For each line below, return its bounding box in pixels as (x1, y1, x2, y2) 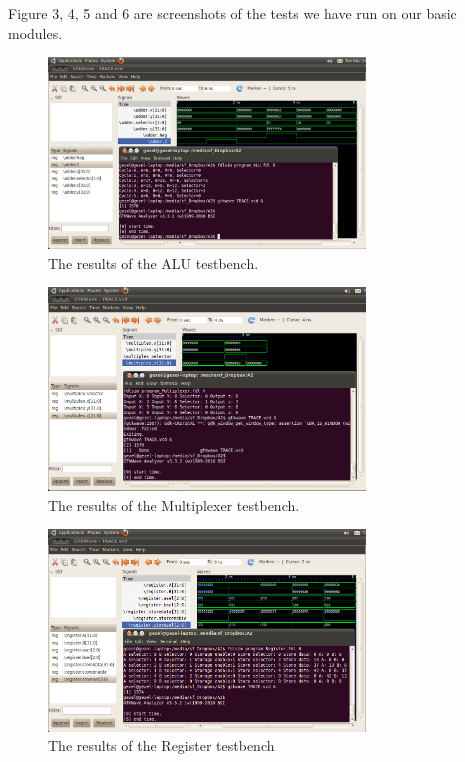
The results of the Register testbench (48, 735, 275, 756)
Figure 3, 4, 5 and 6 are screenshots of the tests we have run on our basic (8, 3, 457, 23)
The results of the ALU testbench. (48, 252, 259, 273)
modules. (8, 22, 63, 43)
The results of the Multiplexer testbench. (48, 494, 300, 515)
